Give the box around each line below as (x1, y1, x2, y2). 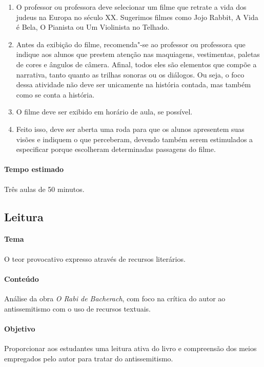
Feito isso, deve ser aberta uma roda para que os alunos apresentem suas (16, 123, 245, 134)
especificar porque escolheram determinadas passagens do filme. (16, 144, 216, 154)
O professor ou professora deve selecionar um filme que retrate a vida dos (16, 2, 247, 12)
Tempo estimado (4, 164, 64, 175)
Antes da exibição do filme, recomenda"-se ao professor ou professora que (16, 38, 246, 49)
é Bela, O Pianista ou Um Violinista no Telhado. (16, 22, 170, 32)
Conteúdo (4, 273, 39, 284)
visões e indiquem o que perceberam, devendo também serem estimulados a (16, 133, 253, 144)
